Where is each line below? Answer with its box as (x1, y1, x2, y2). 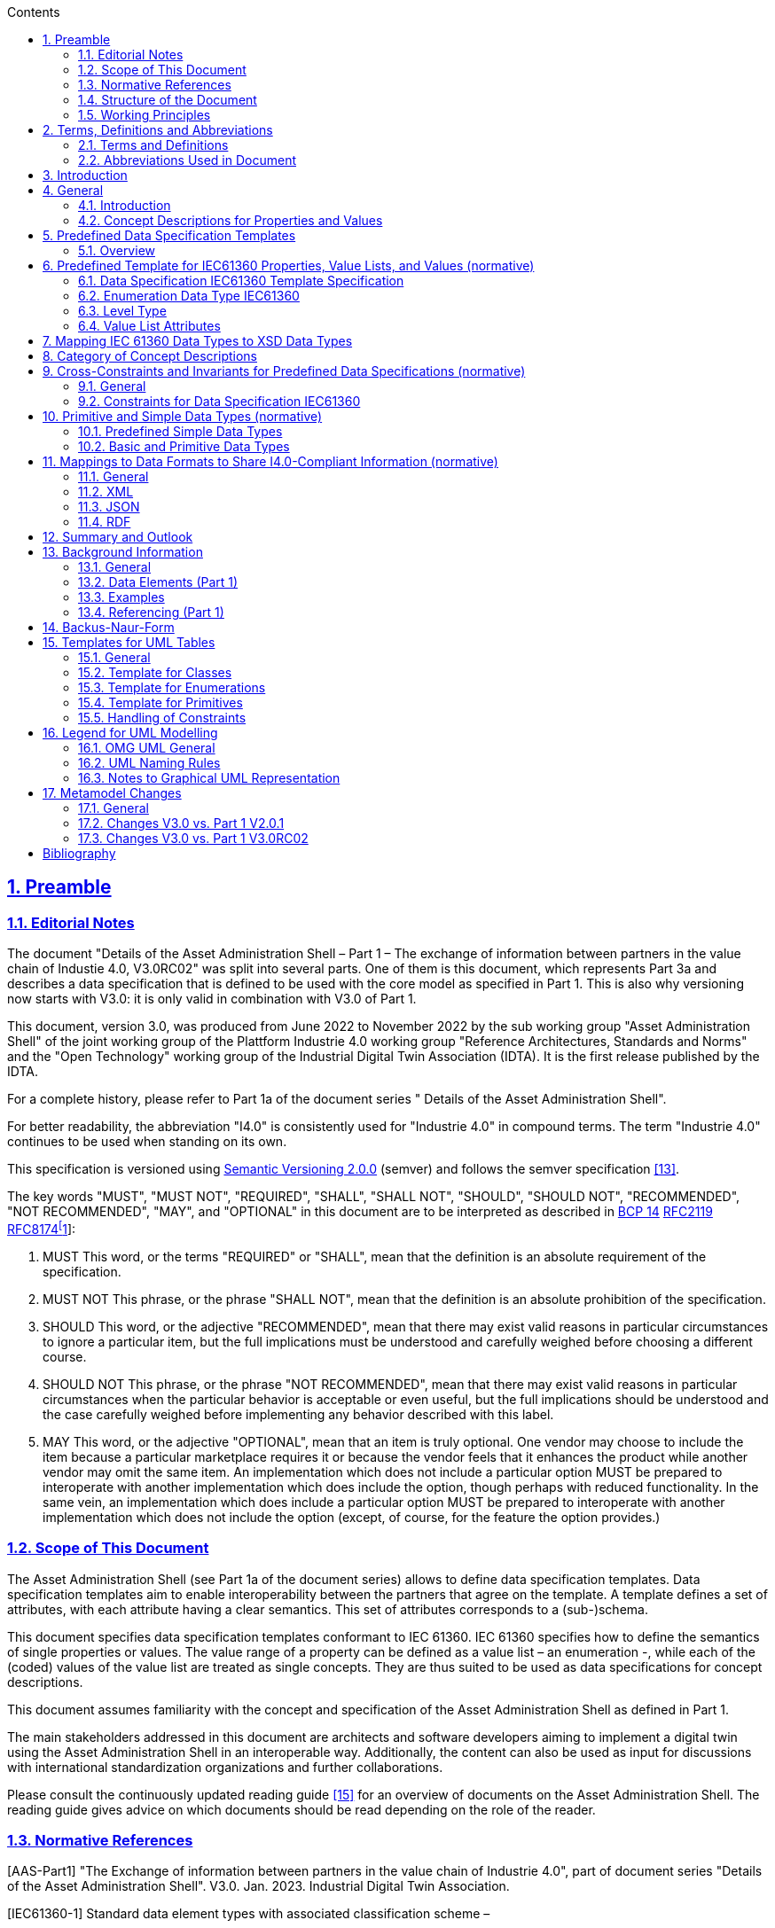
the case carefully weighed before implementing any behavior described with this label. (43, 1406, 554, 1422)
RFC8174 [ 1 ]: (7, 1219, 76, 1237)
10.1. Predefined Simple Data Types (78, 424, 283, 439)
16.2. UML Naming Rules (78, 755, 221, 770)
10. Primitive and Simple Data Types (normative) (43, 409, 323, 424)
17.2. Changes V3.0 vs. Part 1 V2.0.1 (78, 816, 285, 831)
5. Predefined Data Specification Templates (43, 228, 296, 243)
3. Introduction (43, 168, 128, 183)
